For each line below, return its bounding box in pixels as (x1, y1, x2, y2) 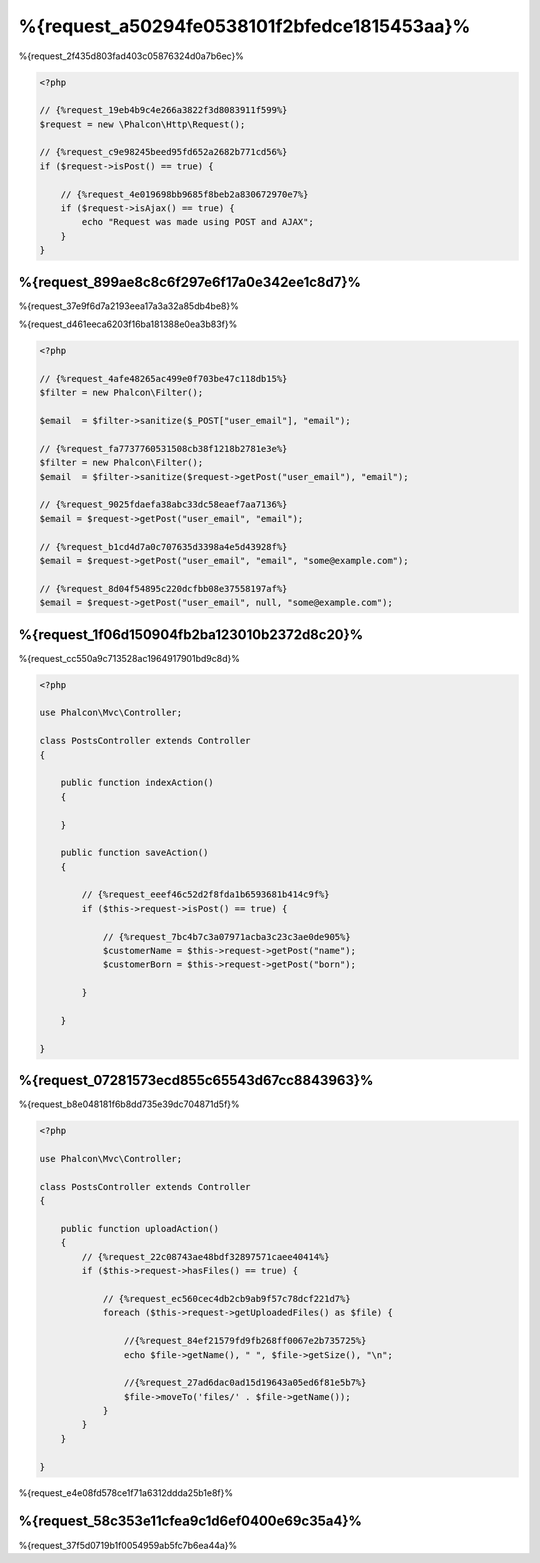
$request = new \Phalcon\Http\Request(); (39, 118, 246, 130)
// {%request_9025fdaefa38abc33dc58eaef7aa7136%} (39, 499, 288, 510)
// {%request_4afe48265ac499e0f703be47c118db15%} (39, 373, 288, 384)
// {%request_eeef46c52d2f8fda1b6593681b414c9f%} (81, 889, 330, 900)
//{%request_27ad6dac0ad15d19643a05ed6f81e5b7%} (123, 1377, 367, 1389)
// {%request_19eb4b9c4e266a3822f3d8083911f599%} (39, 105, 288, 116)
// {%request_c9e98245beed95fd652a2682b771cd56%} (39, 146, 288, 158)
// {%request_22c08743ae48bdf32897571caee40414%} (81, 1251, 330, 1262)
